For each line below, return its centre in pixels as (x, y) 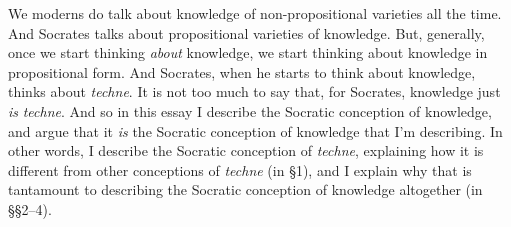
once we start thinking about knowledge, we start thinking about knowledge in (248, 52)
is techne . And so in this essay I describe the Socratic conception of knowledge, (250, 110)
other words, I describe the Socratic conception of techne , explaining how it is (246, 150)
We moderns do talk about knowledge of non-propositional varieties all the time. (255, 13)
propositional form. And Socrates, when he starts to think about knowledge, (242, 71)
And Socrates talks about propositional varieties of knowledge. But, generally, (246, 32)
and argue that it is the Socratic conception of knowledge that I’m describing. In (255, 130)
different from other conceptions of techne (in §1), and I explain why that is (240, 169)
